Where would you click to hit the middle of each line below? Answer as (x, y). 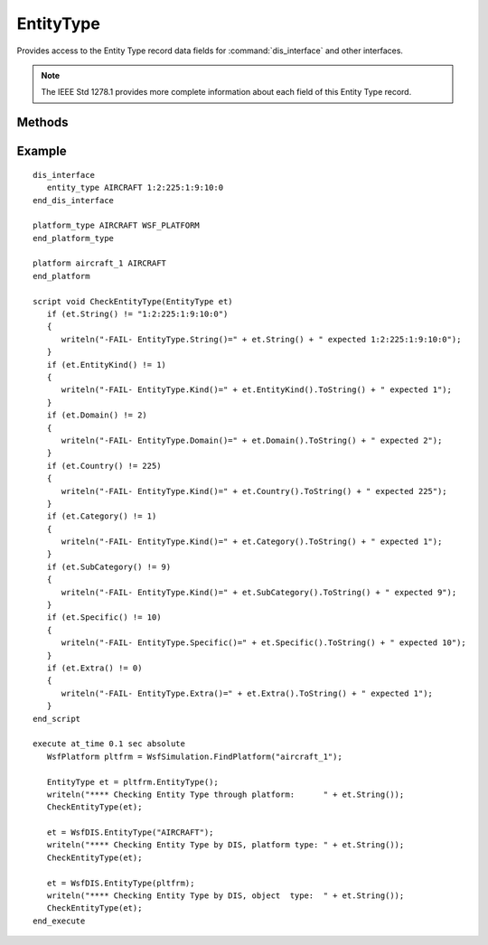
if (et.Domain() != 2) (97, 415)
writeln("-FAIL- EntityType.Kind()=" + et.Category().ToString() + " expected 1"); (252, 542)
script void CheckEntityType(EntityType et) (133, 301)
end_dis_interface (74, 200)
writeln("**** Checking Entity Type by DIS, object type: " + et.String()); (225, 896)
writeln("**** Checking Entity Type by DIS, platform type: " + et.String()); (225, 845)
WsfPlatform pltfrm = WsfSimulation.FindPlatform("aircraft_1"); (194, 756)
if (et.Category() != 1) (102, 516)
